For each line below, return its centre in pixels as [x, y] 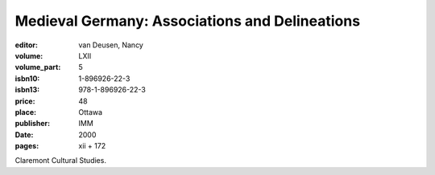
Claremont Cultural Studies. [60, 161]
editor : [26, 45]
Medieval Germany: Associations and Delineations [188, 21]
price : [25, 101]
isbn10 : [27, 78]
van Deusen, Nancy [111, 45]
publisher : [33, 124]
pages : [27, 146]
